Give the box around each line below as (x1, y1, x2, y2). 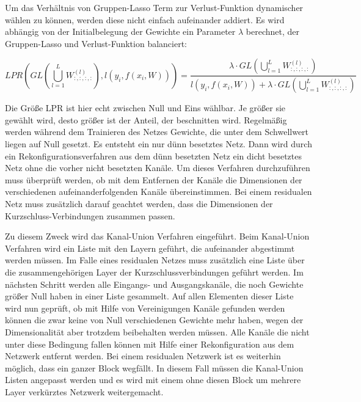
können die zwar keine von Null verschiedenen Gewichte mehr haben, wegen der (5, 313, 304, 326)
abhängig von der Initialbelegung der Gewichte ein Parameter (5, 25, 236, 38)
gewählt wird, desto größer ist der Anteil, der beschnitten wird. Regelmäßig (5, 113, 287, 126)
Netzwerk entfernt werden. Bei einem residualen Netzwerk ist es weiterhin (5, 349, 281, 362)
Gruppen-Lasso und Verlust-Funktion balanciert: (5, 37, 188, 49)
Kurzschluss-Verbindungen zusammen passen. (5, 209, 175, 222)
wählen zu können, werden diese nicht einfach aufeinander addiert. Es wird (5, 13, 285, 26)
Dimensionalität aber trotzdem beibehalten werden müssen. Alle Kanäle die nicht (5, 325, 310, 338)
